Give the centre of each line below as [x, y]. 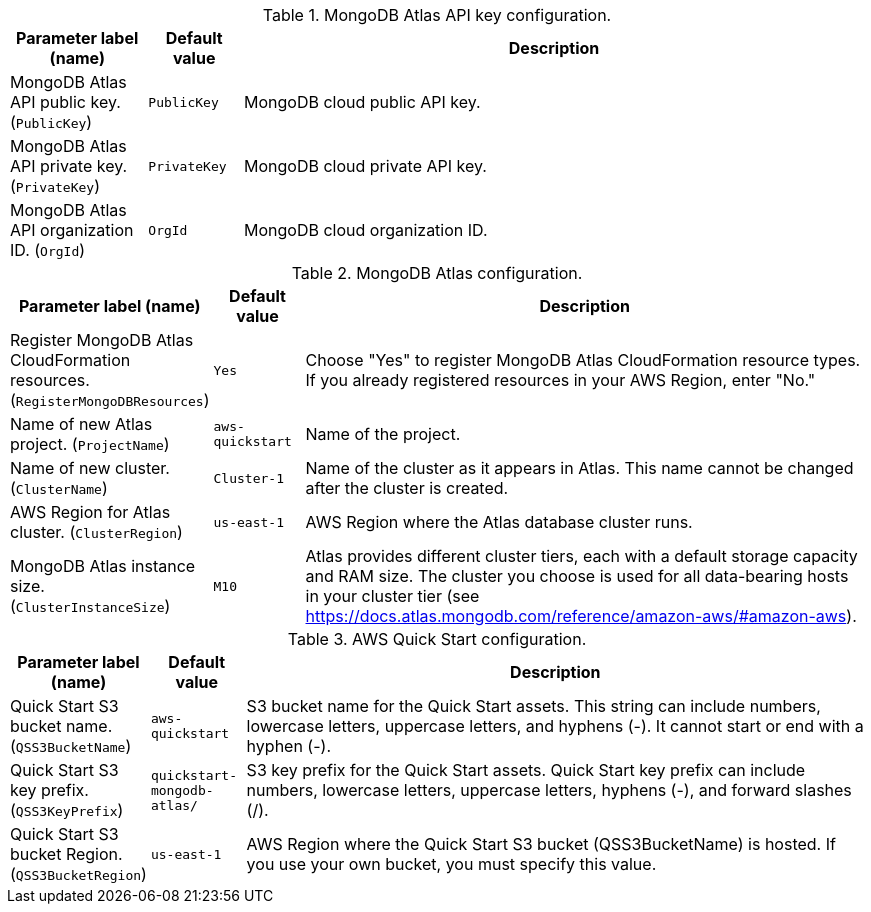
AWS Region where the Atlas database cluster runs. [499, 522]
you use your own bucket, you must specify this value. [451, 864]
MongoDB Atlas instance [103, 566]
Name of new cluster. [90, 468]
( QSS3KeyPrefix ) [67, 810]
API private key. [69, 166]
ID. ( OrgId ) [48, 250]
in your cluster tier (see [392, 596]
